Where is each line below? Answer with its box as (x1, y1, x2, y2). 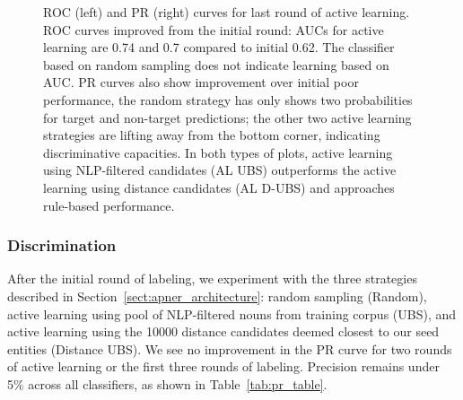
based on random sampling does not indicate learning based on (43, 55, 389, 74)
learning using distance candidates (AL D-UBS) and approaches (43, 178, 395, 196)
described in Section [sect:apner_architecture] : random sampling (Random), (7, 286, 427, 305)
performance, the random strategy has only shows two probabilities (43, 90, 413, 109)
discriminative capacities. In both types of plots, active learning (43, 143, 393, 161)
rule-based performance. (43, 196, 175, 214)
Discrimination (7, 234, 117, 257)
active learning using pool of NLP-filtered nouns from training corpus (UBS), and (7, 304, 457, 323)
